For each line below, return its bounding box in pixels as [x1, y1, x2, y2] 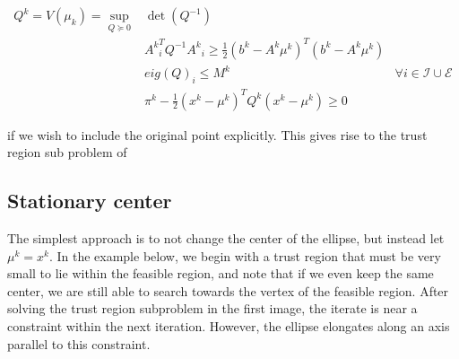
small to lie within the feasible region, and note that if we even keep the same [7, 264, 434, 283]
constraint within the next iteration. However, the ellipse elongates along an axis [7, 317, 450, 335]
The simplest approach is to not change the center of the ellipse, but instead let [7, 229, 445, 248]
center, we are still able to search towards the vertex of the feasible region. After [7, 281, 449, 300]
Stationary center [7, 187, 172, 215]
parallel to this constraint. [7, 334, 151, 353]
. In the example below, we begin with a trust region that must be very [48, 246, 441, 265]
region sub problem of [7, 143, 127, 162]
